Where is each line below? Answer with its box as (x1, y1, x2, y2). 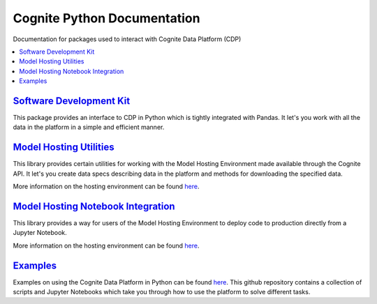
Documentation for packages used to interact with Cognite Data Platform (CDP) (13, 35, 242, 43)
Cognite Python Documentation (13, 10, 200, 26)
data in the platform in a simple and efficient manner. (13, 123, 165, 132)
